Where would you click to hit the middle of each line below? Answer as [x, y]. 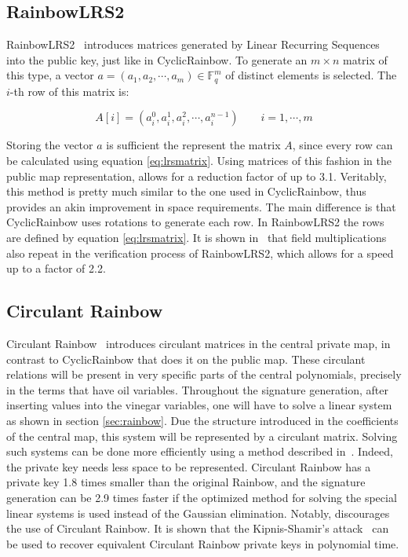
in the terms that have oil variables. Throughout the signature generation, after [197, 389]
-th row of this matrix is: [69, 91]
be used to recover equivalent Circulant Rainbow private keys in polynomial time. [203, 543]
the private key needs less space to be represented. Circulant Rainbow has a [189, 466]
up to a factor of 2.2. [56, 268]
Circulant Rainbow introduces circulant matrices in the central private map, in [199, 343]
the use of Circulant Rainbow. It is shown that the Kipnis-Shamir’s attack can [198, 528]
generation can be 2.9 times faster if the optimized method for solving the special [202, 497]
